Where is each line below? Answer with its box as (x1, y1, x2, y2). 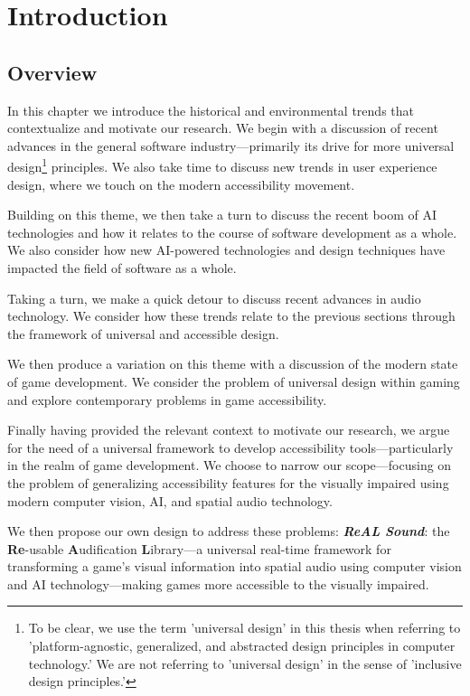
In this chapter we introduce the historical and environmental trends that (7, 100, 415, 119)
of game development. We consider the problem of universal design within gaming (7, 372, 460, 390)
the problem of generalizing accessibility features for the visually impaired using (7, 473, 449, 492)
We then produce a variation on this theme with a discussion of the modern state (7, 354, 458, 373)
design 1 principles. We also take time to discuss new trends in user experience (7, 155, 437, 176)
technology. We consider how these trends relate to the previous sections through (7, 306, 456, 325)
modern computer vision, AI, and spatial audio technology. (7, 491, 333, 510)
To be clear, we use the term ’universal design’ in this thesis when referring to (28, 618, 461, 637)
